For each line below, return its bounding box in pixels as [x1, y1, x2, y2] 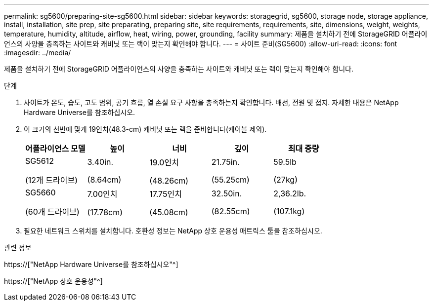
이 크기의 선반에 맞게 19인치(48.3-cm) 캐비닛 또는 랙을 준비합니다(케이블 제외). [24, 125, 267, 133]
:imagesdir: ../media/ [4, 48, 71, 57]
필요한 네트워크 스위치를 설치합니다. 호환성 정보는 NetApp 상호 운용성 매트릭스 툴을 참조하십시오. [24, 227, 322, 235]
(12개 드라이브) [25, 175, 78, 185]
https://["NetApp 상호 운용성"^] [4, 277, 103, 285]
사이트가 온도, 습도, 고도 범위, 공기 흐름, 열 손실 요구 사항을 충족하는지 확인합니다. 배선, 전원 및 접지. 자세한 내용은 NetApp [24, 98, 399, 107]
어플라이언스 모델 [25, 144, 86, 153]
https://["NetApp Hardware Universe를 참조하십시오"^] [4, 260, 178, 268]
